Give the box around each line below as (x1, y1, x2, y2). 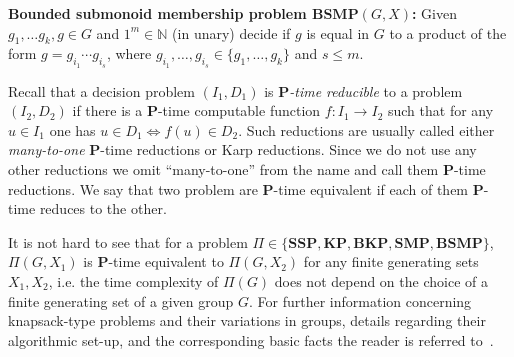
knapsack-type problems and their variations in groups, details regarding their (8, 310, 486, 331)
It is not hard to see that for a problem (8, 231, 248, 252)
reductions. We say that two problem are (8, 178, 258, 199)
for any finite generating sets (303, 251, 479, 272)
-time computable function (157, 100, 321, 121)
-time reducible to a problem (289, 80, 463, 101)
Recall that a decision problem (8, 80, 195, 101)
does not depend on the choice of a (274, 270, 488, 291)
